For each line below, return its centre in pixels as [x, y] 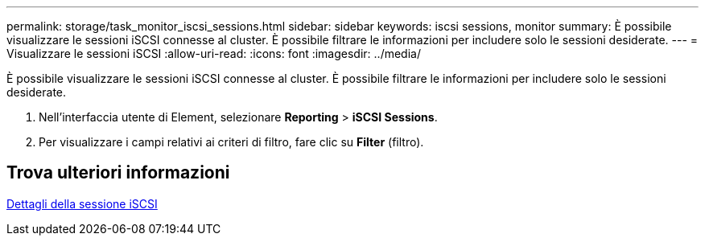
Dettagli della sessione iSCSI [82, 203]
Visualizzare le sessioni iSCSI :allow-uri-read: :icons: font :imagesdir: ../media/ [214, 53]
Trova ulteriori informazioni [118, 173]
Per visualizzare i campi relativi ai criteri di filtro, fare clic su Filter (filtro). [231, 142]
